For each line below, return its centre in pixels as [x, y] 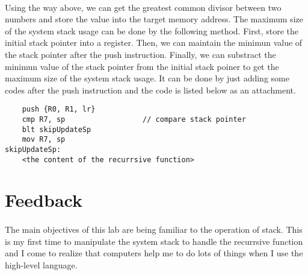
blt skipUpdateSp [57, 129]
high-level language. [41, 265]
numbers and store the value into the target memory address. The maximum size [154, 19]
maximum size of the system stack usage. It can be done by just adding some [147, 78]
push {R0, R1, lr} [59, 109]
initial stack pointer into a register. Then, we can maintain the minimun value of [154, 43]
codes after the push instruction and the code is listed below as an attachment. [150, 90]
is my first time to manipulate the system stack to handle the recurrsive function [154, 241]
